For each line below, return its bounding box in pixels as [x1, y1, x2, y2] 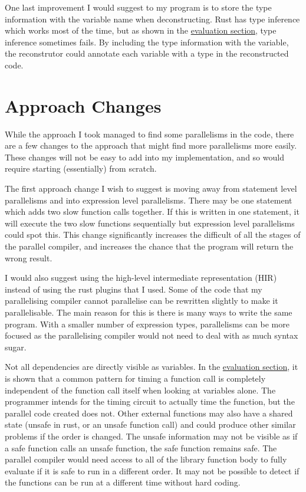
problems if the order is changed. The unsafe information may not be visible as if [5, 429, 298, 442]
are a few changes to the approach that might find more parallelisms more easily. [5, 139, 297, 152]
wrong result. [5, 251, 52, 264]
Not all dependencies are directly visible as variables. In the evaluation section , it [5, 360, 298, 373]
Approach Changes [5, 93, 162, 117]
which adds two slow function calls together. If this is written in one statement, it [5, 205, 300, 218]
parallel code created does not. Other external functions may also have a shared [5, 406, 293, 419]
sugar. [5, 340, 27, 353]
